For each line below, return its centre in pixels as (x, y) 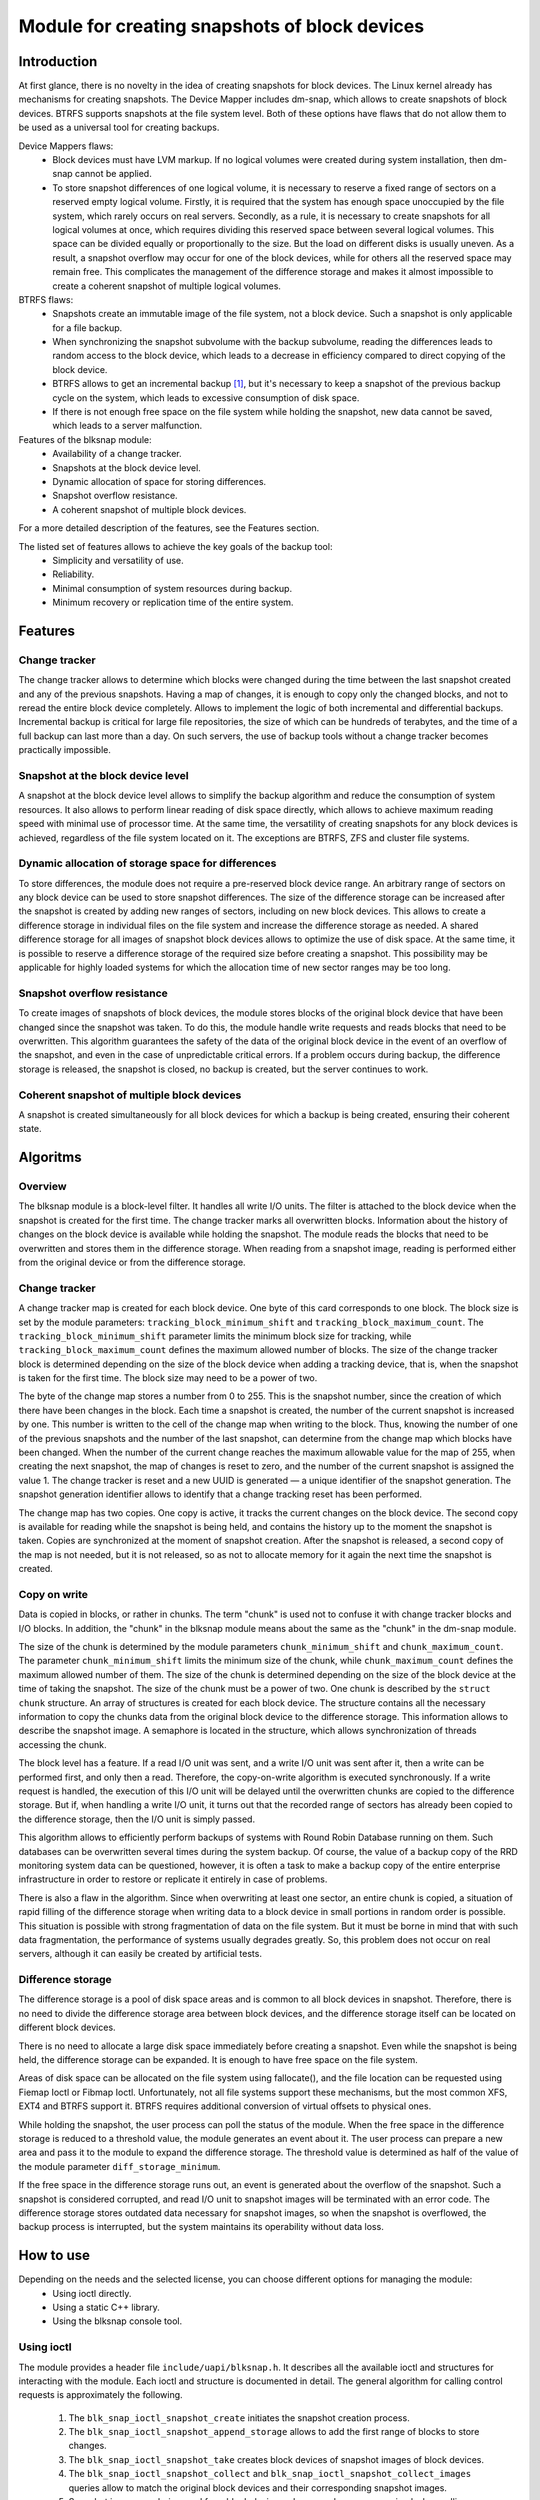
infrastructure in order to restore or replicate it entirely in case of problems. (173, 1879)
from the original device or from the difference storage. (132, 1262)
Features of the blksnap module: (85, 439)
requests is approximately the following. (101, 2395)
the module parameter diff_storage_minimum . (119, 2166)
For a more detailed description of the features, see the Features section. (169, 528)
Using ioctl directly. (92, 2293)
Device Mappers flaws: (66, 146)
